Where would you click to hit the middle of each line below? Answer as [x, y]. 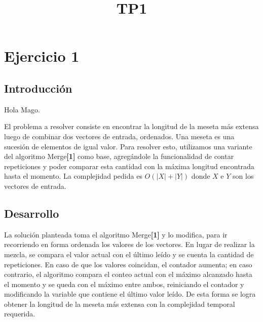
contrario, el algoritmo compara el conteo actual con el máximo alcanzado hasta [128, 274]
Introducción [38, 88]
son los [243, 176]
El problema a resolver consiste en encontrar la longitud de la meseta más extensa [131, 126]
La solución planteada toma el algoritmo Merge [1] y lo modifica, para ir [116, 234]
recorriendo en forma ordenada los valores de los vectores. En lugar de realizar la [129, 244]
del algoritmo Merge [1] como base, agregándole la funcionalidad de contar [119, 156]
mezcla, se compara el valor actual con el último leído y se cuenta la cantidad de [129, 254]
